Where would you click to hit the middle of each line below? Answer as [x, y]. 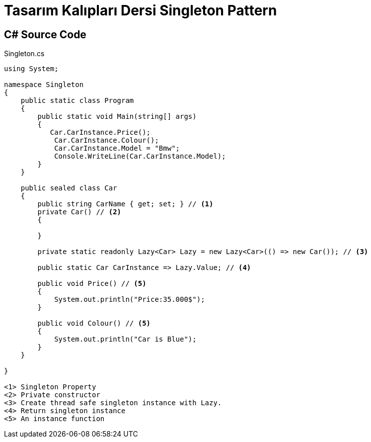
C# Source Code [45, 34]
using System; [31, 69]
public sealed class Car [69, 188]
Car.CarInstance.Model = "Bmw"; [117, 148]
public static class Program [77, 101]
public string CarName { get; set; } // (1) [125, 204]
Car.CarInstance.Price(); [100, 133]
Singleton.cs [24, 54]
